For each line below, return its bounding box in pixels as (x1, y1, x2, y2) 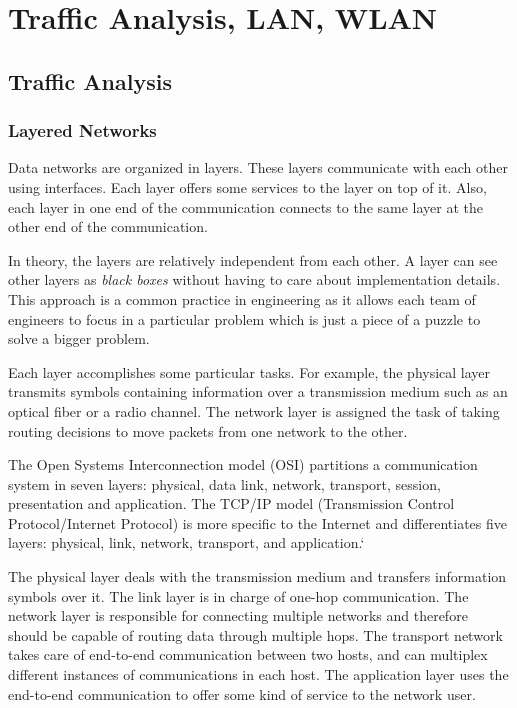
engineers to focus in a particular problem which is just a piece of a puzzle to (8, 308, 481, 329)
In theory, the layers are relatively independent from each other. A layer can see (8, 249, 498, 270)
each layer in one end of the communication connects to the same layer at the (8, 196, 483, 217)
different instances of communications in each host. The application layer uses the (8, 664, 509, 685)
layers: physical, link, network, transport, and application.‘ (8, 532, 365, 553)
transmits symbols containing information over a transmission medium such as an (8, 381, 508, 402)
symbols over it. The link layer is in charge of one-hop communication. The (8, 585, 469, 606)
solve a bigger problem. (8, 328, 150, 349)
